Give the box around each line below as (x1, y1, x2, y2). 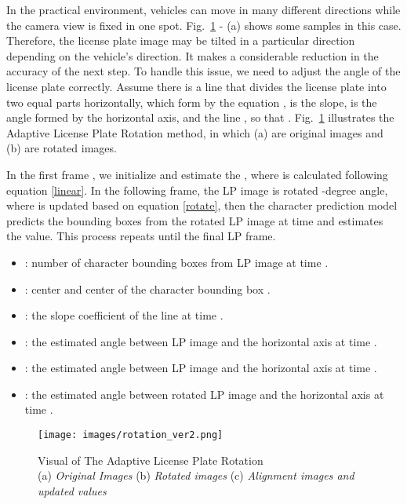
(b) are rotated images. (6, 140, 117, 156)
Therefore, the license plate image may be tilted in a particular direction (6, 32, 355, 49)
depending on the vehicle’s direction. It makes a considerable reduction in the (6, 47, 379, 64)
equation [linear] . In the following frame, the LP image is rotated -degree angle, (6, 181, 388, 198)
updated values (38, 482, 107, 499)
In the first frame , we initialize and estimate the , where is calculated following (6, 166, 388, 182)
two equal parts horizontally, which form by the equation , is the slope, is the (6, 93, 377, 110)
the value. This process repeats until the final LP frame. (6, 228, 276, 244)
